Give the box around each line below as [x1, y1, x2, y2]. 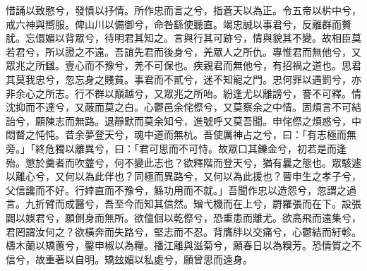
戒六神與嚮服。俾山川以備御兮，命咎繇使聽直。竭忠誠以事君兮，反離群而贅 [6, 16, 351, 31]
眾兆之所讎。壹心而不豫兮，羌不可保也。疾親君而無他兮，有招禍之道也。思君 [6, 58, 361, 73]
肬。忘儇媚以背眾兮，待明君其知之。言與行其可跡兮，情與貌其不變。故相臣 [6, 30, 351, 45]
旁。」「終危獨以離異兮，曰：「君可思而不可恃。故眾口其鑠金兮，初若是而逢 [6, 140, 347, 155]
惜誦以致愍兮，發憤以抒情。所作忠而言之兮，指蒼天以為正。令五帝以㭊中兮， [6, 3, 361, 17]
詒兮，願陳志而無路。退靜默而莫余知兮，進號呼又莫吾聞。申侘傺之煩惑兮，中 [6, 113, 361, 128]
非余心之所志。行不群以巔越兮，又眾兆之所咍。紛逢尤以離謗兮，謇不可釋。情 [6, 85, 361, 100]
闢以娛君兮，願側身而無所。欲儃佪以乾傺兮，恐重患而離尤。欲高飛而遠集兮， [6, 210, 361, 224]
